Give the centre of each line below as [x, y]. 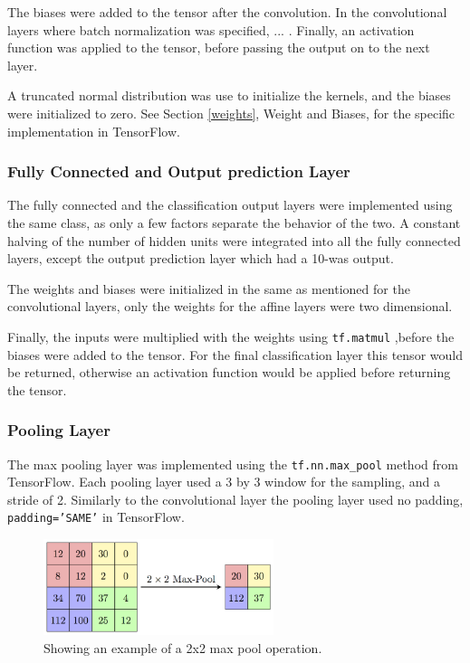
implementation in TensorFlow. [94, 131]
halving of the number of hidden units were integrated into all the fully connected [234, 240]
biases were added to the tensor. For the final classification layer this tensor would [235, 354]
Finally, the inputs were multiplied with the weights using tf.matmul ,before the [231, 336]
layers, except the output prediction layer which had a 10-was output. [201, 258]
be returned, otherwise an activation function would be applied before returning [229, 372]
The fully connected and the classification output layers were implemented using [230, 205]
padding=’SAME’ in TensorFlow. [96, 517]
